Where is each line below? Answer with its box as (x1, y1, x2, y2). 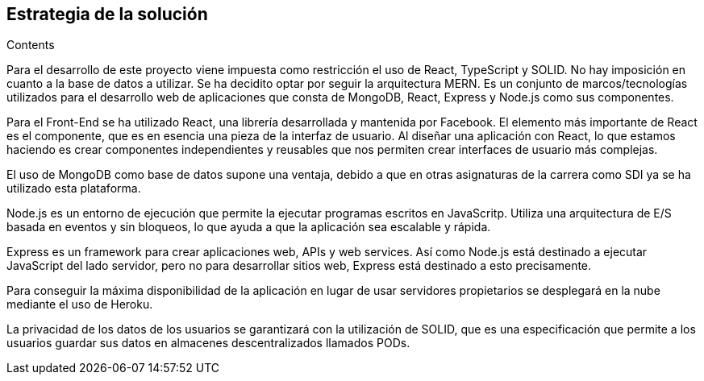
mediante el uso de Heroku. (6, 297, 153, 312)
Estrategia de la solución (6, 4, 208, 24)
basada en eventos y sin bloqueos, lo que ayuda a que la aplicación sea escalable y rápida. (6, 220, 491, 234)
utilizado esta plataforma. (6, 181, 141, 196)
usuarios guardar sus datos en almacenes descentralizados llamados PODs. (6, 336, 410, 350)
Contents (6, 38, 55, 52)
